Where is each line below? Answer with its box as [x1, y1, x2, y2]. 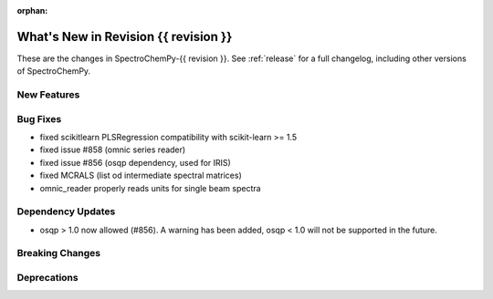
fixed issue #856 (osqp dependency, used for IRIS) [39, 157, 232, 168]
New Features [16, 88, 80, 101]
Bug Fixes [16, 112, 62, 125]
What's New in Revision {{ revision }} [16, 28, 233, 45]
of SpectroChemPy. [16, 66, 91, 77]
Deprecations [16, 272, 79, 284]
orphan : [16, 5, 48, 15]
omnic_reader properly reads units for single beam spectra [39, 182, 261, 193]
